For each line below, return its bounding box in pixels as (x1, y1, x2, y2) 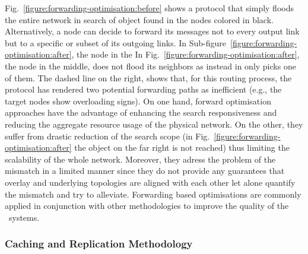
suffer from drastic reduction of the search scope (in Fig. (5, 129, 210, 142)
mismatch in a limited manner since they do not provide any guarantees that (5, 164, 285, 177)
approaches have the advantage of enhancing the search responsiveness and (5, 106, 277, 119)
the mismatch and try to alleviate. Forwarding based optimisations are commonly (5, 188, 301, 200)
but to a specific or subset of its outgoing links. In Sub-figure (5, 36, 227, 49)
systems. (8, 211, 40, 223)
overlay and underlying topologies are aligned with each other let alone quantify (5, 176, 296, 188)
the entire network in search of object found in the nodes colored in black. (5, 13, 274, 26)
